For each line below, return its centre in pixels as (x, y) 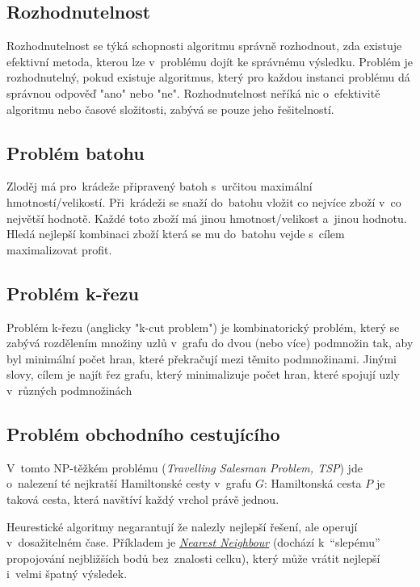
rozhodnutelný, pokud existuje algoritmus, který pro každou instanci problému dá (208, 77)
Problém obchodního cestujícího (143, 433)
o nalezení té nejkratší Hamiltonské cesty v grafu (129, 483)
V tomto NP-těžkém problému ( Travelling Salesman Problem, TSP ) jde (185, 467)
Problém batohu (76, 152)
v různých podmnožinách (69, 390)
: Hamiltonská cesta (313, 483)
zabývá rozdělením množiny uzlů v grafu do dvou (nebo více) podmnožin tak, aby (210, 343)
